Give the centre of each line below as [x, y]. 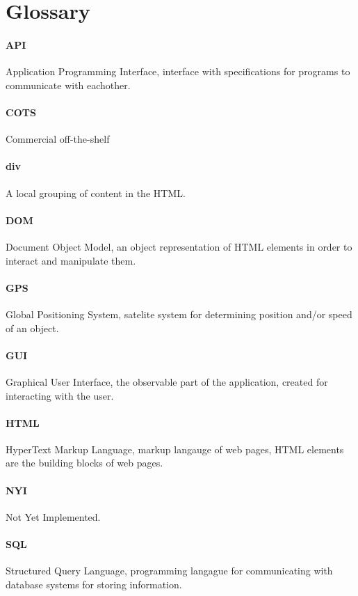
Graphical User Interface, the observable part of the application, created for [167, 381]
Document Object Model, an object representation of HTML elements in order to [179, 246]
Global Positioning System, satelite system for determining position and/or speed [179, 314]
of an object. [32, 328]
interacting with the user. [60, 395]
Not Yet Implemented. [53, 516]
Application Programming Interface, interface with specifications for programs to [178, 71]
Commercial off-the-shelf [58, 139]
